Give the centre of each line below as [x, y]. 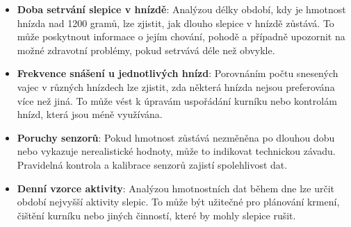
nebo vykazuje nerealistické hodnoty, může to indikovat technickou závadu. [176, 151]
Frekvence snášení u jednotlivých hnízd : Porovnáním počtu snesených [178, 73]
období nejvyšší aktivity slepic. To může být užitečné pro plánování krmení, [178, 202]
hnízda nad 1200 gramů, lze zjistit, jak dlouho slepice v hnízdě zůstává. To [175, 23]
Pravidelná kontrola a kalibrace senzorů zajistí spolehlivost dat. [152, 164]
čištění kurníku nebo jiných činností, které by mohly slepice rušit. [156, 215]
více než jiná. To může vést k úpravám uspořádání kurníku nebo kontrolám [177, 100]
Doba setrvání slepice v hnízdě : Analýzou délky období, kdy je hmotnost [181, 9]
